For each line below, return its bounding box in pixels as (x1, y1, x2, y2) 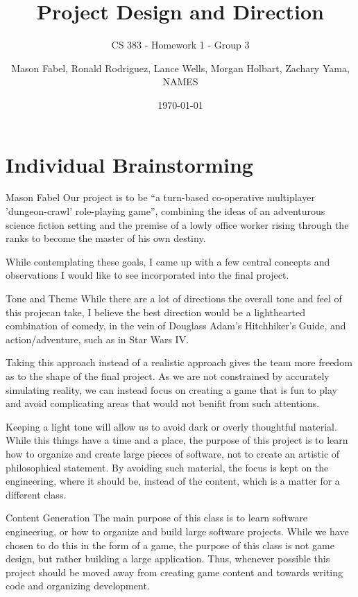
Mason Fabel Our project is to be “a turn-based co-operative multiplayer (6, 190, 315, 205)
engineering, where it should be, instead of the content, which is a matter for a (6, 474, 340, 488)
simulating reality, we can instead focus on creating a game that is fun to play (6, 382, 337, 397)
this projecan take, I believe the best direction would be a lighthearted (6, 304, 305, 319)
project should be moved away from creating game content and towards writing (6, 564, 343, 579)
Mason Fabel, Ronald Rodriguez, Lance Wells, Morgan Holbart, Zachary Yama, (11, 60, 350, 75)
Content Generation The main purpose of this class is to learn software (6, 510, 308, 525)
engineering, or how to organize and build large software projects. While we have (6, 524, 349, 538)
